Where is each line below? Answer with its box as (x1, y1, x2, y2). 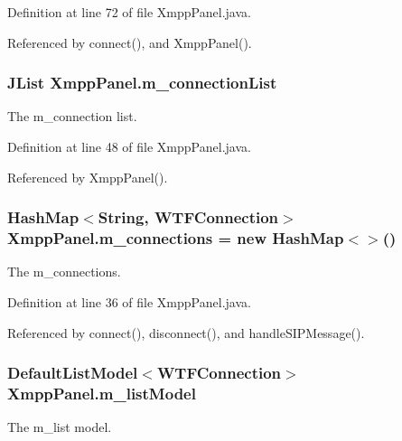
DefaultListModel (7, 361, 138, 384)
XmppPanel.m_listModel (7, 381, 196, 404)
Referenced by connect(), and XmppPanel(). (7, 33, 252, 52)
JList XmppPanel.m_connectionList (7, 71, 277, 94)
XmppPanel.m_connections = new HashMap (7, 227, 344, 249)
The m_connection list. (7, 107, 137, 126)
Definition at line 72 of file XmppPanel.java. (7, 3, 251, 21)
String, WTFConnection (98, 206, 279, 229)
